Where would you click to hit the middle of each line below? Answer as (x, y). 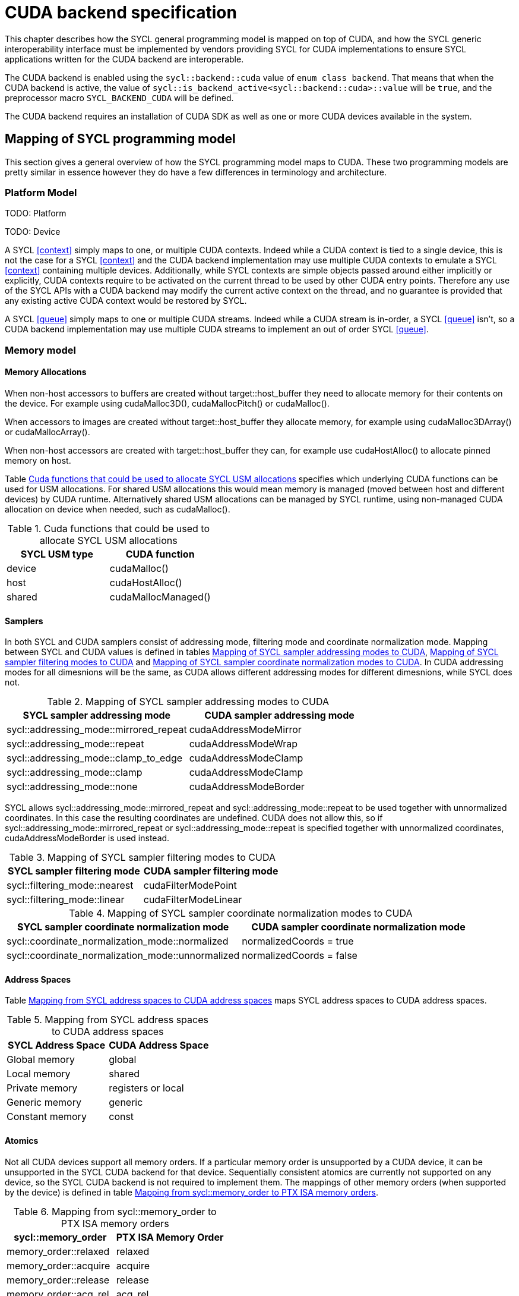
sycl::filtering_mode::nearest (70, 886)
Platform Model (41, 192)
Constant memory (47, 1117)
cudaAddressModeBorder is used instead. (87, 838)
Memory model (41, 350)
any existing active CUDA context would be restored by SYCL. (126, 301)
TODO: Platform (36, 213)
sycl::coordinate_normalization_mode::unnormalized (123, 956)
